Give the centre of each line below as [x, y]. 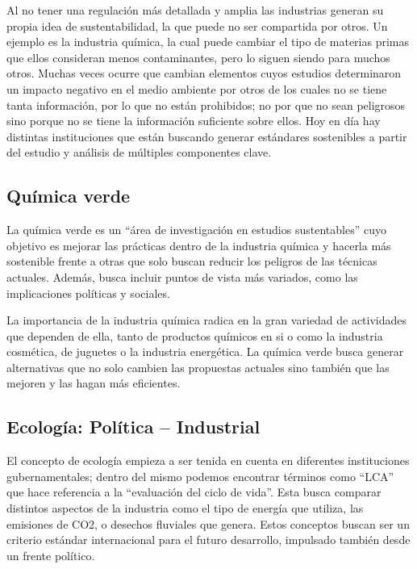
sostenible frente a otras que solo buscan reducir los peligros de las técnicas [192, 261]
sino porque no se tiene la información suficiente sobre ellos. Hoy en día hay [194, 121]
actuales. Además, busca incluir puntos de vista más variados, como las [182, 276]
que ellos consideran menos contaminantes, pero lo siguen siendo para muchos [198, 57]
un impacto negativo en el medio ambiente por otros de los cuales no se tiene [197, 88]
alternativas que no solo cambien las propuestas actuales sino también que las [198, 367]
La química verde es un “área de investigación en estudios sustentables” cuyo [196, 230]
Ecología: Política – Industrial [133, 427]
